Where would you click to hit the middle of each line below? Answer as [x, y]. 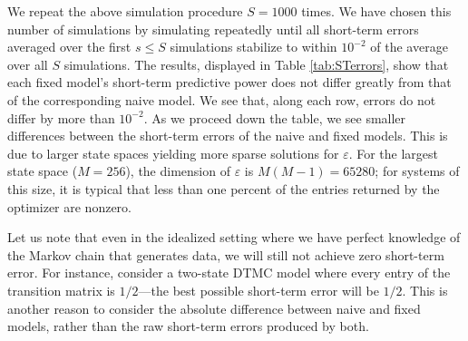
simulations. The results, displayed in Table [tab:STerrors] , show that [256, 64]
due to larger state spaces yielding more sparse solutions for [173, 153]
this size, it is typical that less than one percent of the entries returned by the [224, 188]
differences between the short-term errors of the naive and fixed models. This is [228, 136]
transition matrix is [61, 290]
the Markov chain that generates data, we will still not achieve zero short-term [226, 254]
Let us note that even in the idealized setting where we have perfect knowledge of [234, 237]
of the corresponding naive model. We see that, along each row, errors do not [222, 99]
